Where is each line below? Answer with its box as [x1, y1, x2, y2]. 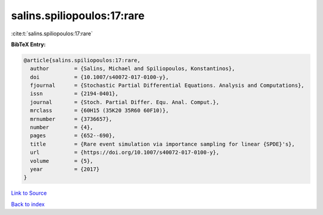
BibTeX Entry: [11, 41, 46, 48]
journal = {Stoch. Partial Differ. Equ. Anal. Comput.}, [30, 99, 220, 105]
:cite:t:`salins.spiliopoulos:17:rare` [11, 30, 93, 37]
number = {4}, [30, 124, 94, 131]
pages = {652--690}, [30, 132, 116, 139]
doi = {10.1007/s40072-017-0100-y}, [30, 74, 169, 80]
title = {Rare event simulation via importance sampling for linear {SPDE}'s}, [30, 141, 295, 147]
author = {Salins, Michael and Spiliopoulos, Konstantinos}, [30, 65, 236, 72]
